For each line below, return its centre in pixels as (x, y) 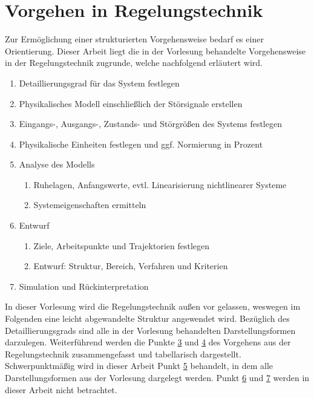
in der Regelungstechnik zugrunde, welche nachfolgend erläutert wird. (134, 63)
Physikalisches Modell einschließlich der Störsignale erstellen (131, 103)
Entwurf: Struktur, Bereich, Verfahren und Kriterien (131, 266)
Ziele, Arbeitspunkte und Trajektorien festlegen (122, 245)
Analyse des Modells (57, 164)
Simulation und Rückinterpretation (84, 286)
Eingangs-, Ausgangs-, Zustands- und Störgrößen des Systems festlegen (150, 124)
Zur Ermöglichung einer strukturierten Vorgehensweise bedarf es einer (134, 39)
